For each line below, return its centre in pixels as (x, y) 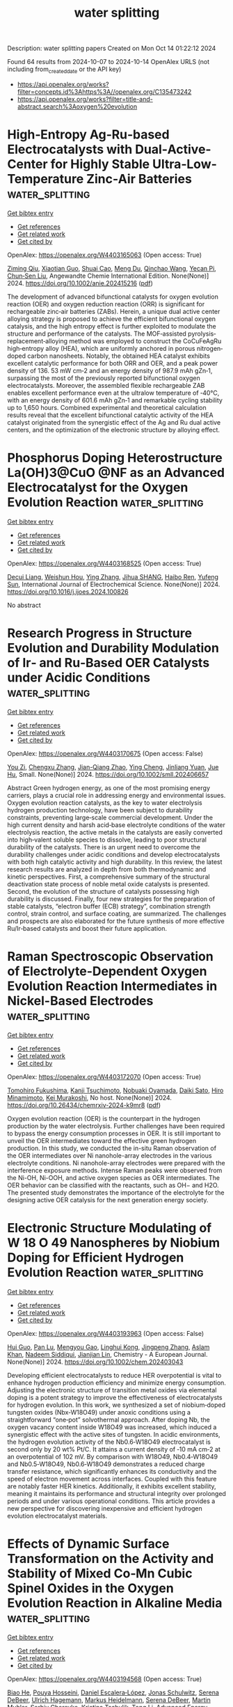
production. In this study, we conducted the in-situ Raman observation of (112, 1148)
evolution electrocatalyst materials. (57, 1516)
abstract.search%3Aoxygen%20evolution (77, 107)
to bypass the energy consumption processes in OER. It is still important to (114, 1133)
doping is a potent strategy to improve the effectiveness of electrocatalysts (115, 1397)
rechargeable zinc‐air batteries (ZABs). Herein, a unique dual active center (114, 311)
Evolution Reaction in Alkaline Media (115, 1603)
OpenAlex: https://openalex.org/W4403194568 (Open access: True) (105, 1678)
